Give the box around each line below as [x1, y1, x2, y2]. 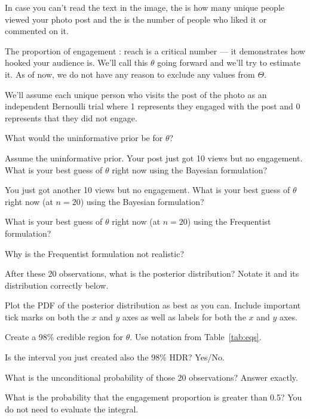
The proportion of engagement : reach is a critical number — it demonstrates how [5, 44, 305, 57]
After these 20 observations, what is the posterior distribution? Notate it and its [5, 267, 299, 280]
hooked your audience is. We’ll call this [5, 56, 148, 69]
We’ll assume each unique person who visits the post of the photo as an [5, 88, 267, 100]
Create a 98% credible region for [5, 331, 124, 343]
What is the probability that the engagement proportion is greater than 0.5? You [5, 391, 302, 403]
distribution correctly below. [5, 279, 109, 291]
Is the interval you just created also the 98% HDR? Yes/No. [5, 351, 225, 363]
